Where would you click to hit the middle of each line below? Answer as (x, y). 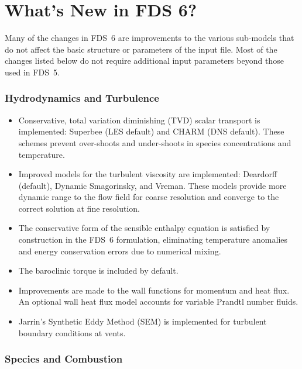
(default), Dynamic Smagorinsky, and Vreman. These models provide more (152, 185)
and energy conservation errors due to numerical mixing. (120, 251)
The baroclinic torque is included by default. (98, 270)
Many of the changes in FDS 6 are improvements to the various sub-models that (150, 38)
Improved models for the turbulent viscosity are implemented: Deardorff (148, 174)
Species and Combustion (64, 359)
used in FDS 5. (32, 72)
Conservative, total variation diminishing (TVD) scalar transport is (139, 120)
